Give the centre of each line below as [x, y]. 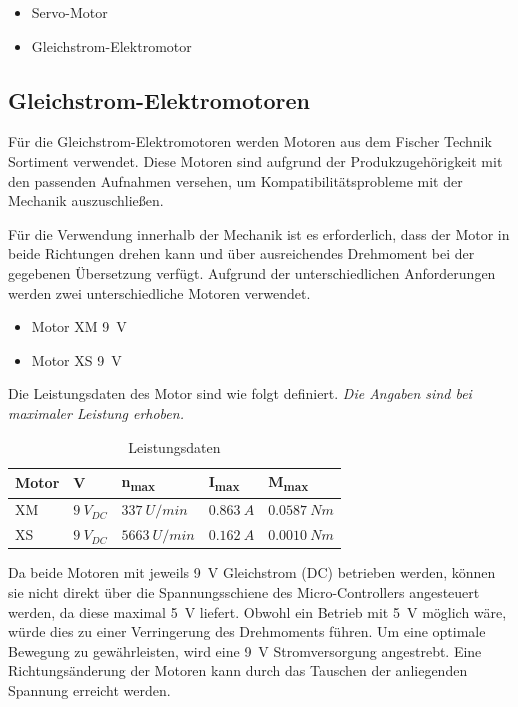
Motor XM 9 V [79, 326]
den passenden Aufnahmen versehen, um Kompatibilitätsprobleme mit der [235, 180]
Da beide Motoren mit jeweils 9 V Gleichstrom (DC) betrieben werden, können [252, 572]
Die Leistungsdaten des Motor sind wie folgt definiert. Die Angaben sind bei [240, 393]
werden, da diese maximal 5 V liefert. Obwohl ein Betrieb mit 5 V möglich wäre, [257, 611]
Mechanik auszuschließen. [86, 200]
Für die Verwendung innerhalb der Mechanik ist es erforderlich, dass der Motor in [259, 233]
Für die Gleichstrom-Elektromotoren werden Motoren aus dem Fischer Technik [250, 141]
